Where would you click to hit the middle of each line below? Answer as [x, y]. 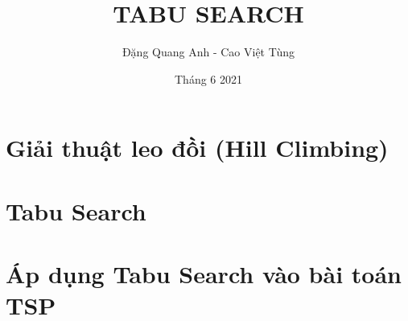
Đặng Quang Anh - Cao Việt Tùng [208, 52]
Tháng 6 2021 [208, 78]
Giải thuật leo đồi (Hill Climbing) [197, 148]
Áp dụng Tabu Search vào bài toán [204, 274]
